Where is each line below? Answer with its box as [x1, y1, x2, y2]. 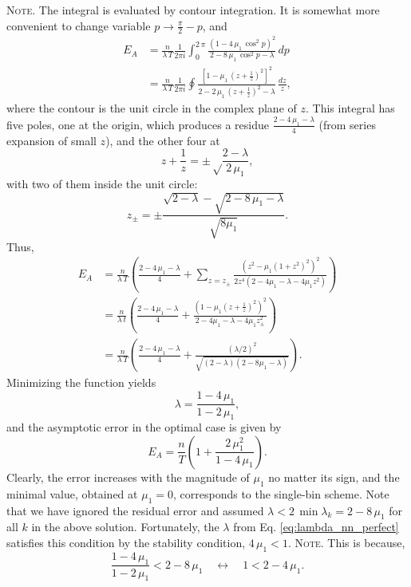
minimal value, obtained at [6, 485, 138, 502]
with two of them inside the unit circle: [6, 175, 198, 192]
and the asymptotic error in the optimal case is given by [6, 419, 282, 435]
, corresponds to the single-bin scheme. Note [172, 485, 389, 502]
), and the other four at [105, 132, 220, 148]
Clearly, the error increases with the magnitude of [6, 468, 250, 485]
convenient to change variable [6, 17, 151, 33]
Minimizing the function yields [6, 374, 156, 391]
